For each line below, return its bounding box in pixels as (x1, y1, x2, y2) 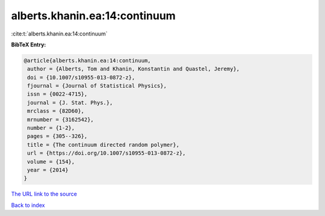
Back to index (11, 202, 45, 209)
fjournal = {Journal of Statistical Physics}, (27, 82, 167, 90)
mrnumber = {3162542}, (27, 116, 94, 123)
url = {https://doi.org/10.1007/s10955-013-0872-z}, (27, 150, 186, 156)
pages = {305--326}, (27, 133, 88, 140)
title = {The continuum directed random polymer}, (27, 141, 180, 148)
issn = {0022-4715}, (27, 91, 88, 97)
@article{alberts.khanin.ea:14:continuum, (23, 57, 151, 64)
